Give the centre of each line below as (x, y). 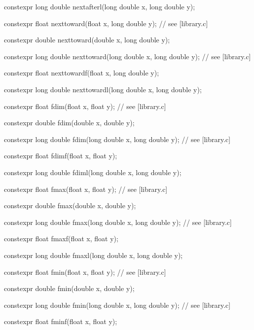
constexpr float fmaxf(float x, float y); (61, 238)
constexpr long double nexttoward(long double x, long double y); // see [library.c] (127, 56)
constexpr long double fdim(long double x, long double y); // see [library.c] (117, 139)
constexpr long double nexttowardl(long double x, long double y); (103, 89)
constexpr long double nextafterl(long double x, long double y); (100, 6)
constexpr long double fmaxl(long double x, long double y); (93, 255)
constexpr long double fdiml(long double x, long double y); (93, 172)
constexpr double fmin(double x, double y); (69, 288)
